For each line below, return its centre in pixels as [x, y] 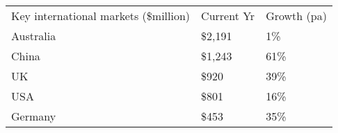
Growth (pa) [296, 16]
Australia [34, 36]
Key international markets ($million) [101, 16]
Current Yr [228, 16]
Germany [34, 116]
